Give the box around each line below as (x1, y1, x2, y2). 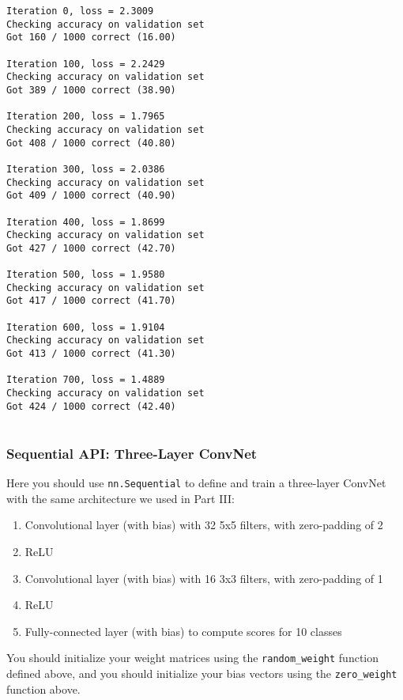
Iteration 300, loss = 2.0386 (6, 163, 165, 175)
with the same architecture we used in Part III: (6, 490, 235, 506)
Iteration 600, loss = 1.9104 (6, 321, 165, 333)
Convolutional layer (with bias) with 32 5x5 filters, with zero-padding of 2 (24, 516, 383, 533)
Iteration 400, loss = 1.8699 (6, 216, 165, 228)
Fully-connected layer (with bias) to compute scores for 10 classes (24, 622, 342, 639)
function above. (6, 680, 81, 697)
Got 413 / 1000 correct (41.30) (6, 348, 176, 360)
